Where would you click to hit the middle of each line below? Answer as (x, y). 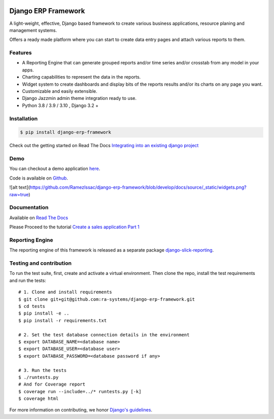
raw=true (19, 194)
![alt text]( (20, 187)
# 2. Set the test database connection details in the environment (104, 335)
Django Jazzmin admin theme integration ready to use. (79, 98)
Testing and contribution (41, 263)
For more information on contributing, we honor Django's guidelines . (81, 410)
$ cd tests (32, 306)
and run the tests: (28, 280)
